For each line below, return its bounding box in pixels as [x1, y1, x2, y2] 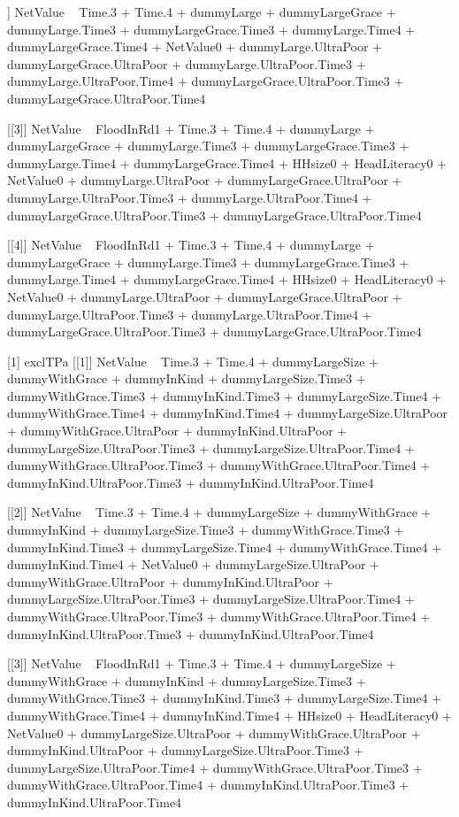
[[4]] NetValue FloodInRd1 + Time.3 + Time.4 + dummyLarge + [7, 235, 375, 254]
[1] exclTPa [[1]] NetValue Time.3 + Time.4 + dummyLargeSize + [7, 351, 379, 370]
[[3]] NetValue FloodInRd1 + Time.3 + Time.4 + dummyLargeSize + [7, 654, 396, 673]
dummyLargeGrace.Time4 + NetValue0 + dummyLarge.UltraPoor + [7, 37, 382, 56]
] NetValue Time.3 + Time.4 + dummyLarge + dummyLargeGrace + [7, 3, 396, 20]
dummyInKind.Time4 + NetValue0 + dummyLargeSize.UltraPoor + [7, 555, 379, 574]
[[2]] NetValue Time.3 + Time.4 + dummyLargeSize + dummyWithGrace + [7, 503, 432, 521]
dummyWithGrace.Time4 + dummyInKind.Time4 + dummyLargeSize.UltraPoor [7, 404, 448, 422]
